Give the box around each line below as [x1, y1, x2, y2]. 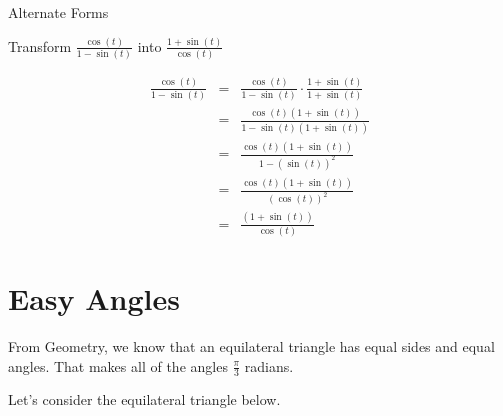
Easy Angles [8, 278, 180, 319]
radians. [244, 355, 294, 376]
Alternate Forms [8, 2, 109, 22]
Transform [8, 35, 72, 56]
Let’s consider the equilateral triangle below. [8, 389, 281, 410]
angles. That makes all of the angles [8, 355, 228, 376]
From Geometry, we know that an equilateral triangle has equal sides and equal [8, 336, 495, 356]
